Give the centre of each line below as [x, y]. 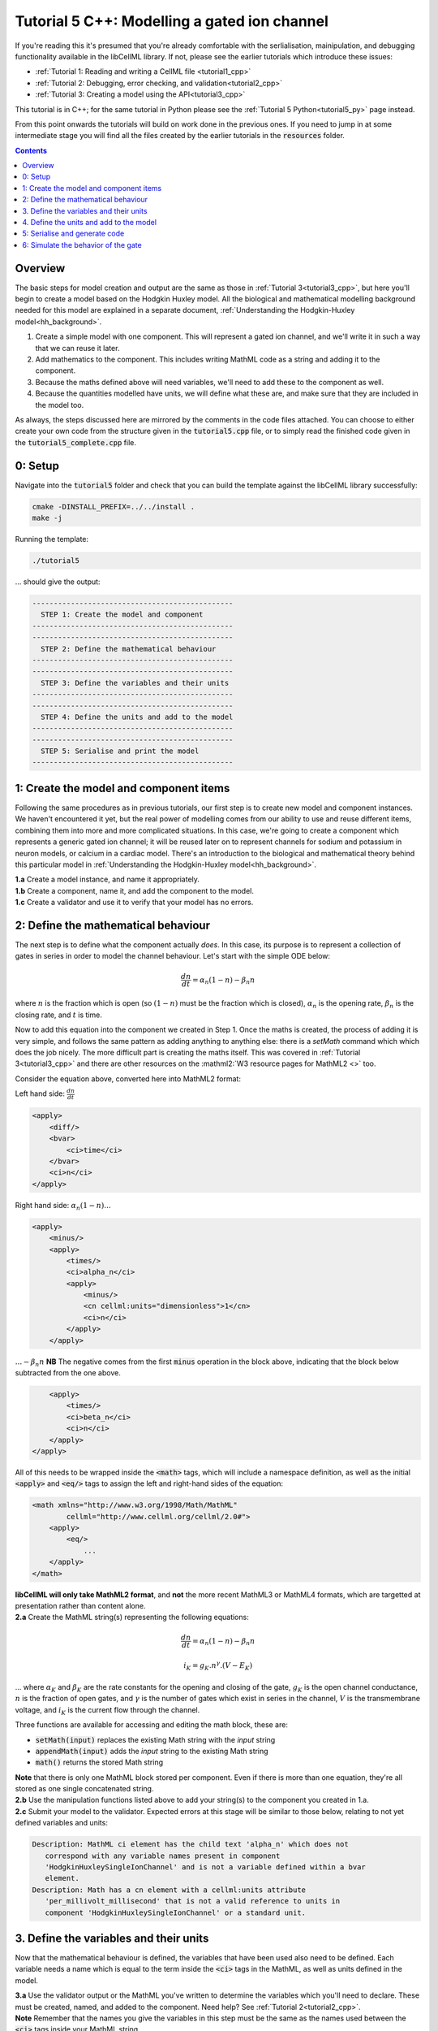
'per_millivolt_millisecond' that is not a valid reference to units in [193, 1901]
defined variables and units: [62, 1823]
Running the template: [52, 539]
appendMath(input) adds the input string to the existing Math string [152, 1751]
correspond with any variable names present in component [163, 1856]
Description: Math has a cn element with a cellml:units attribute [169, 1890]
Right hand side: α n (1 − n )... [63, 1206]
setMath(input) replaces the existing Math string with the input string [155, 1739]
